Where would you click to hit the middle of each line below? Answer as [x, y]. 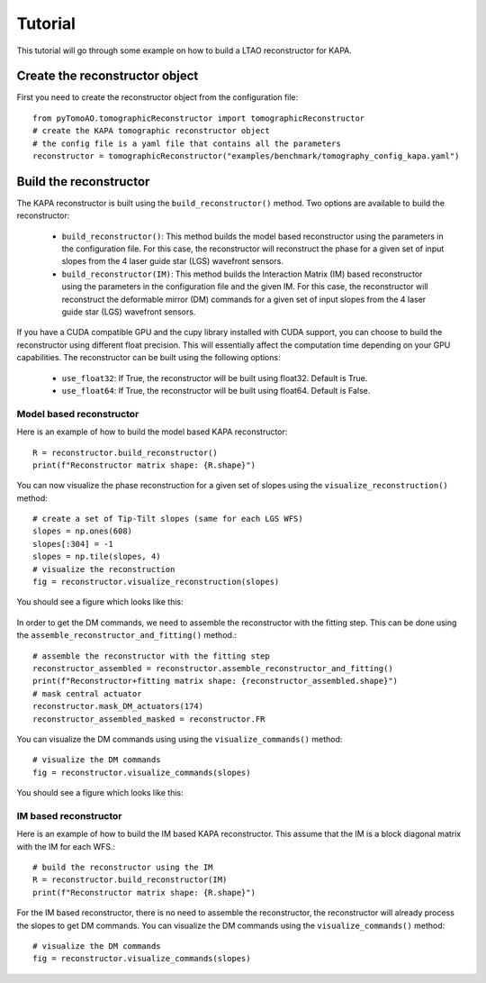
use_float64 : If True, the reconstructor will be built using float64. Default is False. [216, 391]
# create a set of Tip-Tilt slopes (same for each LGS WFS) [168, 519]
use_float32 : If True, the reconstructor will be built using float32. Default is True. [215, 378]
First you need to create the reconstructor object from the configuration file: [157, 97]
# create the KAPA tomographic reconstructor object [151, 131]
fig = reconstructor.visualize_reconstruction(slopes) [156, 582]
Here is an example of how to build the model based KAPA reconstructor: [152, 432]
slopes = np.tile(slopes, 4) [97, 557]
